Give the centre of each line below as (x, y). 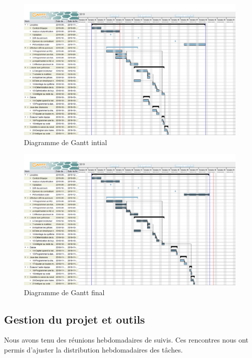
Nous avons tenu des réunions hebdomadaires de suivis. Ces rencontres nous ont (126, 340)
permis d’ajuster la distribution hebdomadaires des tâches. (94, 350)
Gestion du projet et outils (75, 319)
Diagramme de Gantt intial (66, 142)
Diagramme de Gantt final (64, 292)
